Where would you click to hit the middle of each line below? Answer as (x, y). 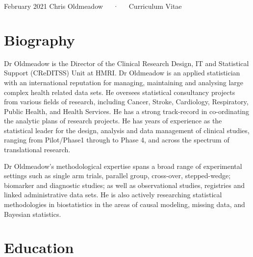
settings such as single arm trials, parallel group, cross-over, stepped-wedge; (117, 175)
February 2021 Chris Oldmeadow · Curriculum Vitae (93, 6)
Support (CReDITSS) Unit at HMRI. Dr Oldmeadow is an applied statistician (122, 73)
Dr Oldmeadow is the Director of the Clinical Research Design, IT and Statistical (126, 63)
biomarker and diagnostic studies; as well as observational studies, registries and (124, 185)
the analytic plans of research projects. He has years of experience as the (113, 121)
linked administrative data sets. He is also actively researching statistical (113, 195)
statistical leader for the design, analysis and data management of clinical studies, (127, 130)
